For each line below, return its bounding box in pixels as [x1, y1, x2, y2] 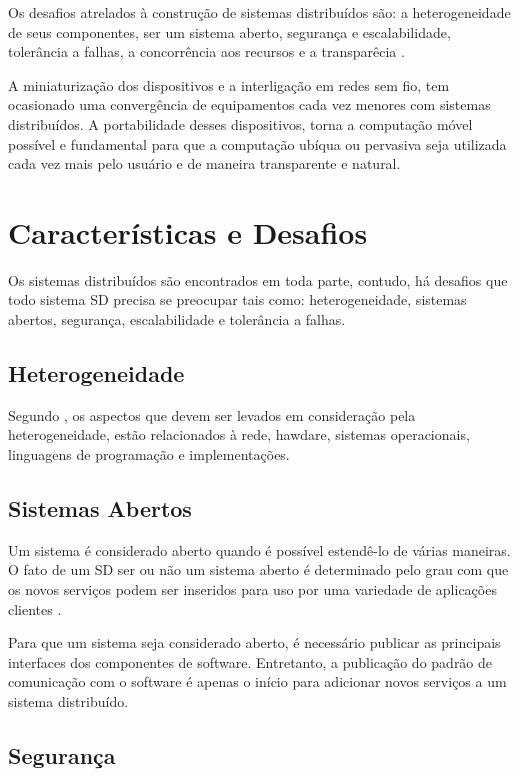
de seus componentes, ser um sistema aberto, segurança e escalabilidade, [8, 21, 451, 42]
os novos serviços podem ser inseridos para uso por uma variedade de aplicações [8, 579, 497, 600]
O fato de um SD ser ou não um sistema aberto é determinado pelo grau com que [8, 559, 509, 580]
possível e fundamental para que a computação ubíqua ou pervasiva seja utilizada [8, 133, 507, 154]
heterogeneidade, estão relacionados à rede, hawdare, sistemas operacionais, [8, 424, 470, 445]
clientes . [8, 598, 62, 619]
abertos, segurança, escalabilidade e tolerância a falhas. [8, 309, 346, 330]
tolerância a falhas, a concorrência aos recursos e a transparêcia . [8, 41, 405, 62]
